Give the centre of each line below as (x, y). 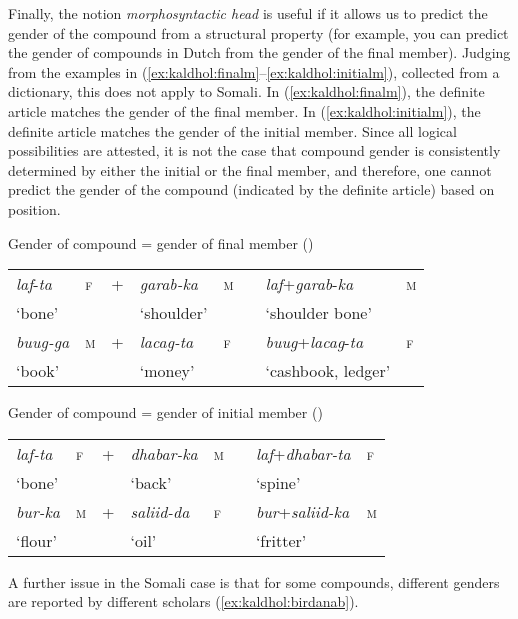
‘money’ (167, 371)
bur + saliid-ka (302, 511)
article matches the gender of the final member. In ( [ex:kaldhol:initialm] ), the (244, 110)
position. (34, 208)
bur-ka (38, 511)
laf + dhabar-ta (303, 453)
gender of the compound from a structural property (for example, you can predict (258, 32)
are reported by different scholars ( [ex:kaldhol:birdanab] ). (183, 601)
